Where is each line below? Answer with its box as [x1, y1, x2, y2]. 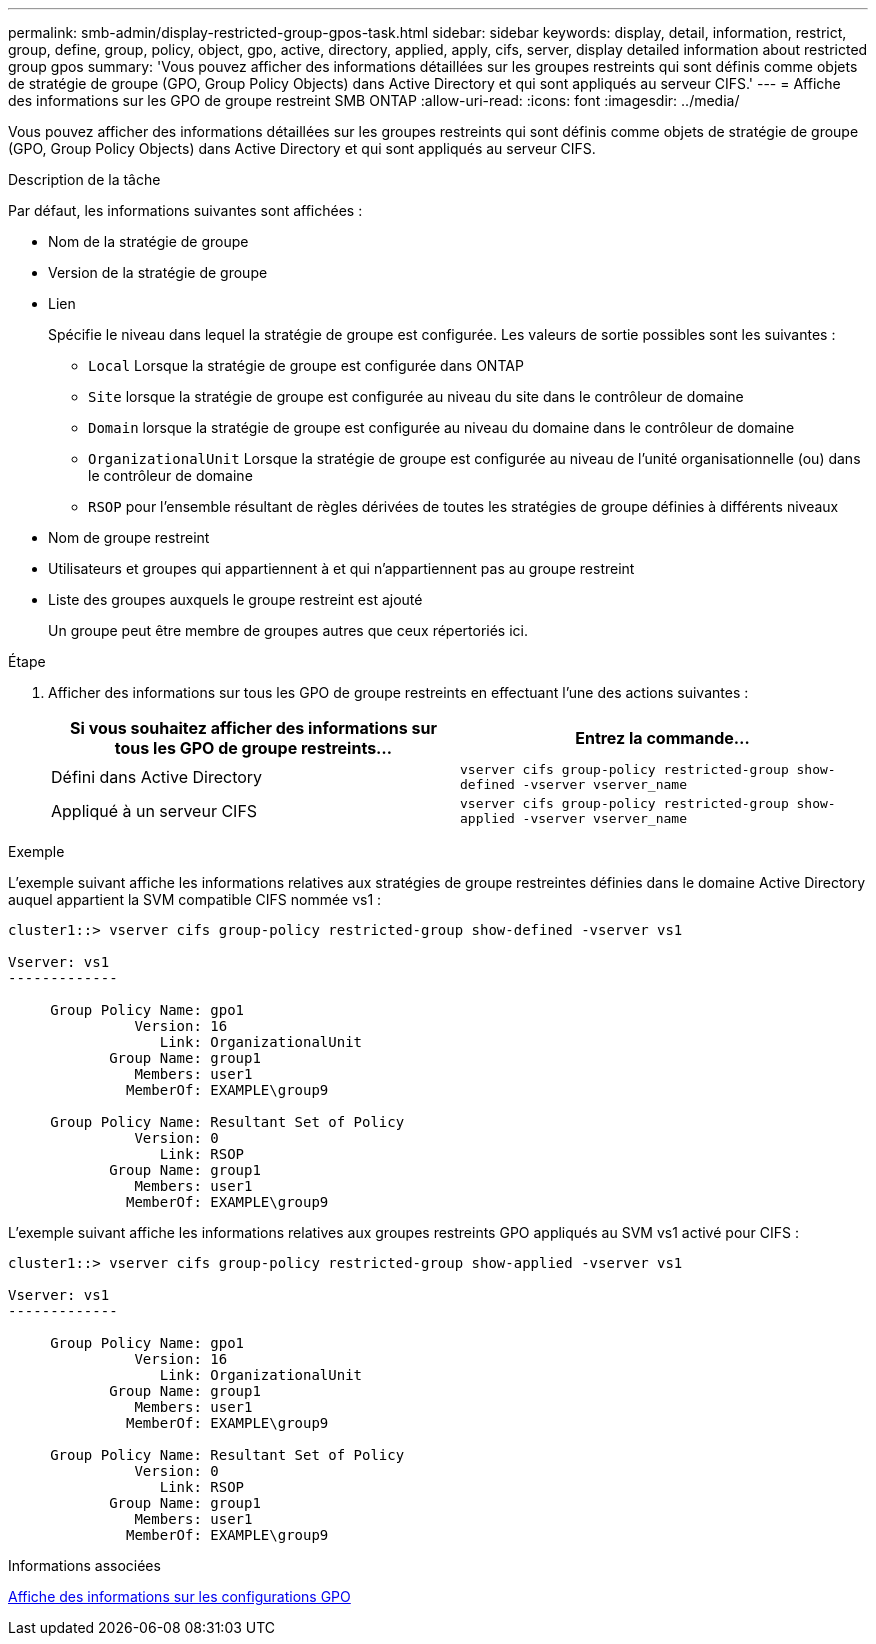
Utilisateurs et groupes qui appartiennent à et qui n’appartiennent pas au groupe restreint [48, 560, 635, 577]
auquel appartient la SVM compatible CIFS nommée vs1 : [8, 891, 382, 908]
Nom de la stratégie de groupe [48, 233, 249, 250]
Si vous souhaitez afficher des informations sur [70, 718, 437, 738]
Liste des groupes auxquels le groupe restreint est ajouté [48, 591, 423, 608]
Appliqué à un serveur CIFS [51, 801, 258, 821]
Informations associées [8, 1557, 161, 1574]
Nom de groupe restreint [48, 529, 210, 546]
